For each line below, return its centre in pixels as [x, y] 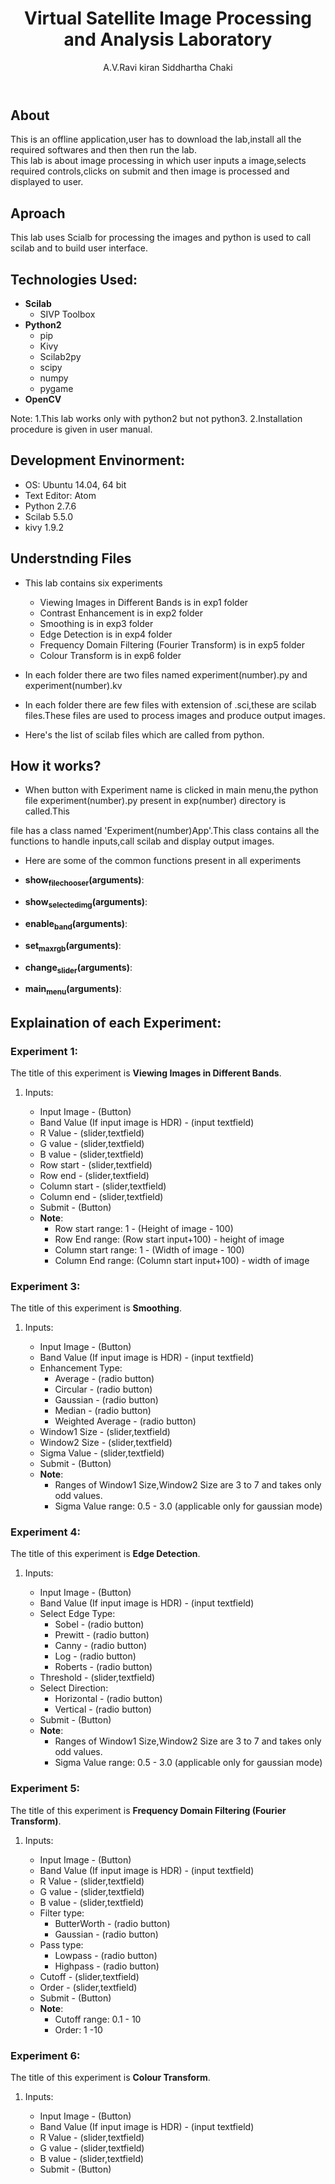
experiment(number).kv [73, 685]
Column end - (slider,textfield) [101, 1196]
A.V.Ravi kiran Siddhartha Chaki [168, 67]
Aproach [38, 213]
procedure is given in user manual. [81, 429]
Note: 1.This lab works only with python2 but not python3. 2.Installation [156, 418]
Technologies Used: [74, 279]
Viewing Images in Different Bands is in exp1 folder [144, 602]
